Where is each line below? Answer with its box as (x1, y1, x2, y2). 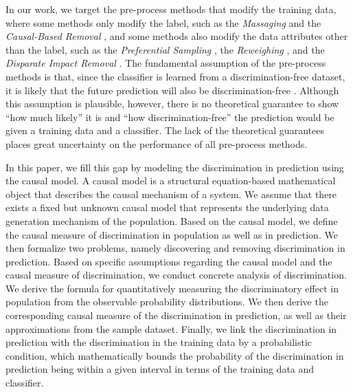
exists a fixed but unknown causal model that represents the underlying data (5, 200, 329, 215)
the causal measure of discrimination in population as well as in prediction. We (5, 227, 338, 241)
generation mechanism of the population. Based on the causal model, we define (5, 213, 338, 228)
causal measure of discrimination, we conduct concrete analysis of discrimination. (5, 268, 347, 282)
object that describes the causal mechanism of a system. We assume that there (5, 186, 337, 201)
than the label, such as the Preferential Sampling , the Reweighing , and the (5, 42, 325, 56)
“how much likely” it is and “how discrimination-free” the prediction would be (5, 109, 334, 124)
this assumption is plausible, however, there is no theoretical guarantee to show (5, 96, 339, 111)
